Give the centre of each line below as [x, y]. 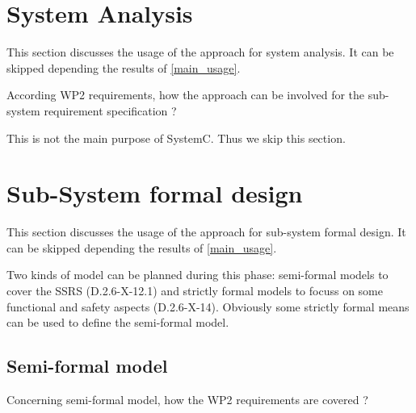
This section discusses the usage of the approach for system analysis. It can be [200, 52]
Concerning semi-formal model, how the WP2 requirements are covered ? [187, 399]
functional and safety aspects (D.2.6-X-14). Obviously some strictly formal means [208, 306]
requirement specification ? [110, 110]
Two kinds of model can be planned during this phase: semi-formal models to [197, 275]
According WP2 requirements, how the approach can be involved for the [186, 95]
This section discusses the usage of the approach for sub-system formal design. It [206, 232]
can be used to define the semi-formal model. [118, 322]
